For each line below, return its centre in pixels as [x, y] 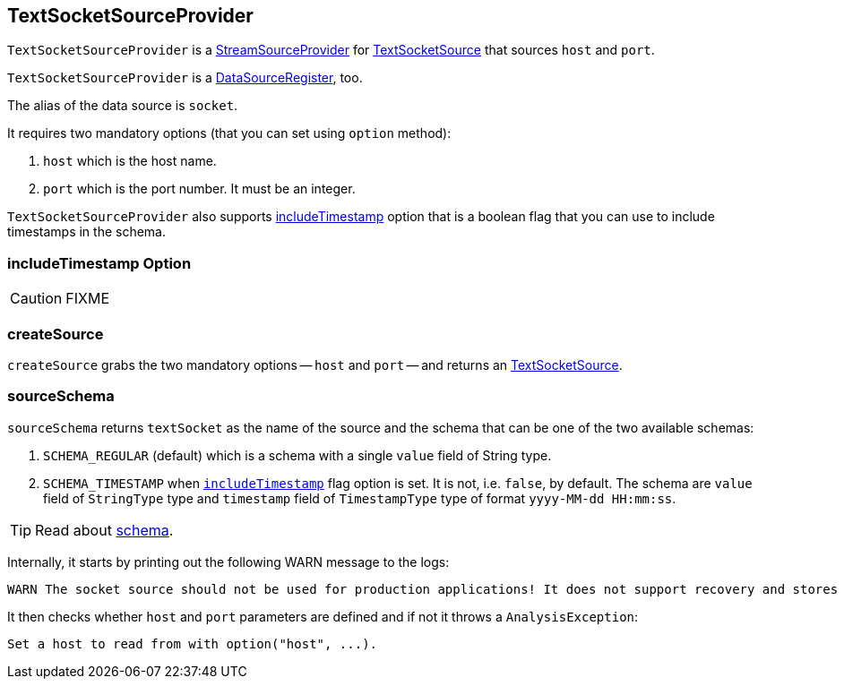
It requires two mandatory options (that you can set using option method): [229, 133]
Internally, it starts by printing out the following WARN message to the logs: [228, 562]
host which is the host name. [130, 161]
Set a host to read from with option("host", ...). [193, 643]
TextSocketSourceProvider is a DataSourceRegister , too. [185, 78]
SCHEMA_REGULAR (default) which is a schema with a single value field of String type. [297, 455]
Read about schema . [104, 530]
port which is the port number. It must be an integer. [199, 189]
